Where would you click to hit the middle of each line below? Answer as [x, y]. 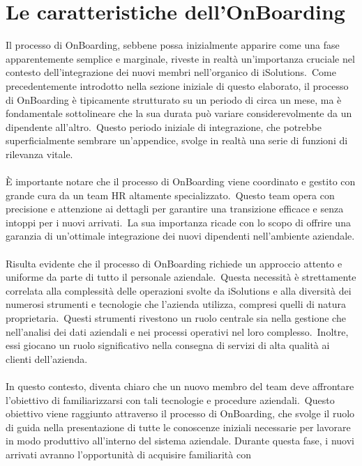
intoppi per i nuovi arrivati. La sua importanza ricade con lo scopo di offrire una [178, 222]
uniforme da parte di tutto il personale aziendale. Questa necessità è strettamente [181, 277]
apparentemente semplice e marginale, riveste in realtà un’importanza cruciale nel [180, 58]
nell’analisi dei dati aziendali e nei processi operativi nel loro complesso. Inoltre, [177, 331]
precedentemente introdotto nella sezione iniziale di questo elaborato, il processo [177, 85]
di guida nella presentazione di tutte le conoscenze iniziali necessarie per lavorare [178, 427]
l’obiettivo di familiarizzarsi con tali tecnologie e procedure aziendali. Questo [170, 399]
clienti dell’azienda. [47, 358]
